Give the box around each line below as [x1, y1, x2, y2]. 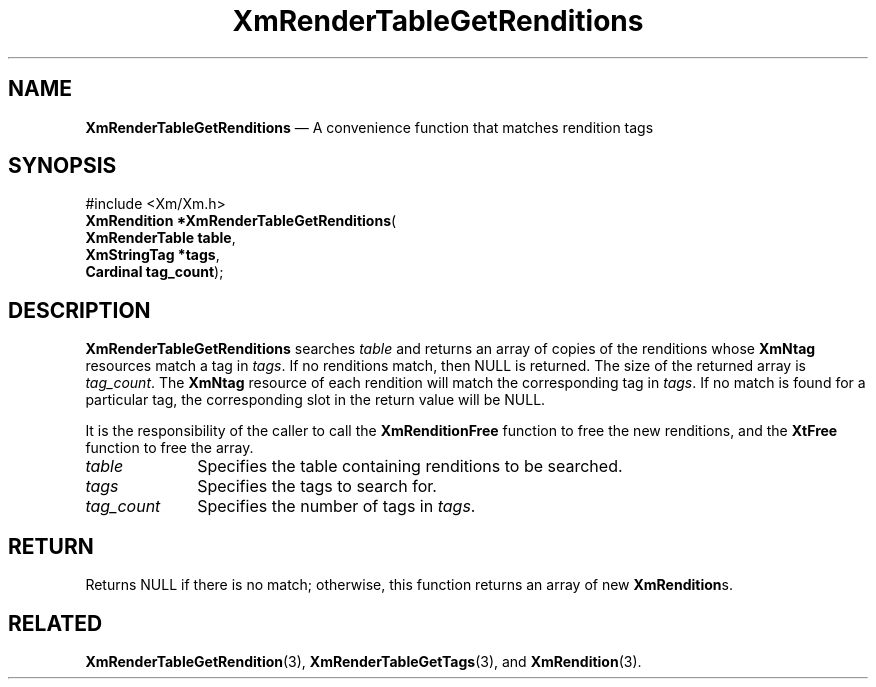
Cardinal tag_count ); [85, 263, 224, 281]
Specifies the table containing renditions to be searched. [197, 456, 623, 477]
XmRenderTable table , [85, 229, 236, 247]
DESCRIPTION [8, 297, 151, 323]
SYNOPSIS [8, 153, 117, 179]
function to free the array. [85, 439, 254, 457]
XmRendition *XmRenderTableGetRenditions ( [85, 212, 397, 230]
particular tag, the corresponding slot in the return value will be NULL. [85, 391, 546, 409]
